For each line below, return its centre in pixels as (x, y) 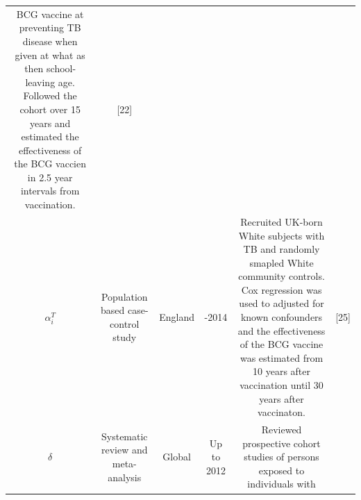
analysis (125, 477)
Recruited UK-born (282, 221)
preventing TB (50, 27)
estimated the (50, 136)
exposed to (282, 470)
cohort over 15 (50, 109)
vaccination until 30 (282, 385)
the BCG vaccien (50, 164)
